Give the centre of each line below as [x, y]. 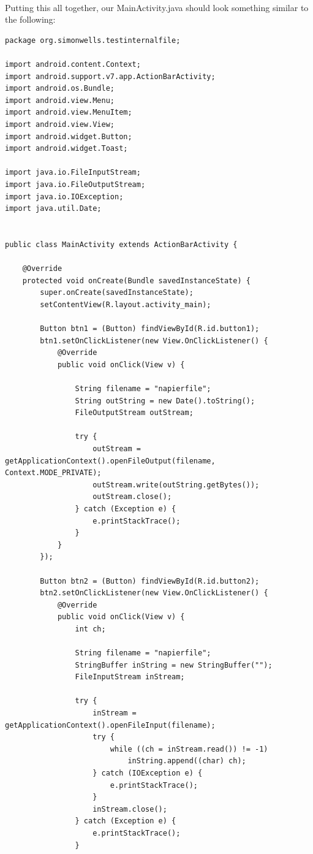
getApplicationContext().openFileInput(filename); [110, 725]
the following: [30, 19]
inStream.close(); [130, 809]
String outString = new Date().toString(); [165, 401]
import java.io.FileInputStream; [73, 173]
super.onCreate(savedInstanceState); [117, 293]
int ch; [90, 629]
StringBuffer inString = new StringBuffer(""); [174, 665]
